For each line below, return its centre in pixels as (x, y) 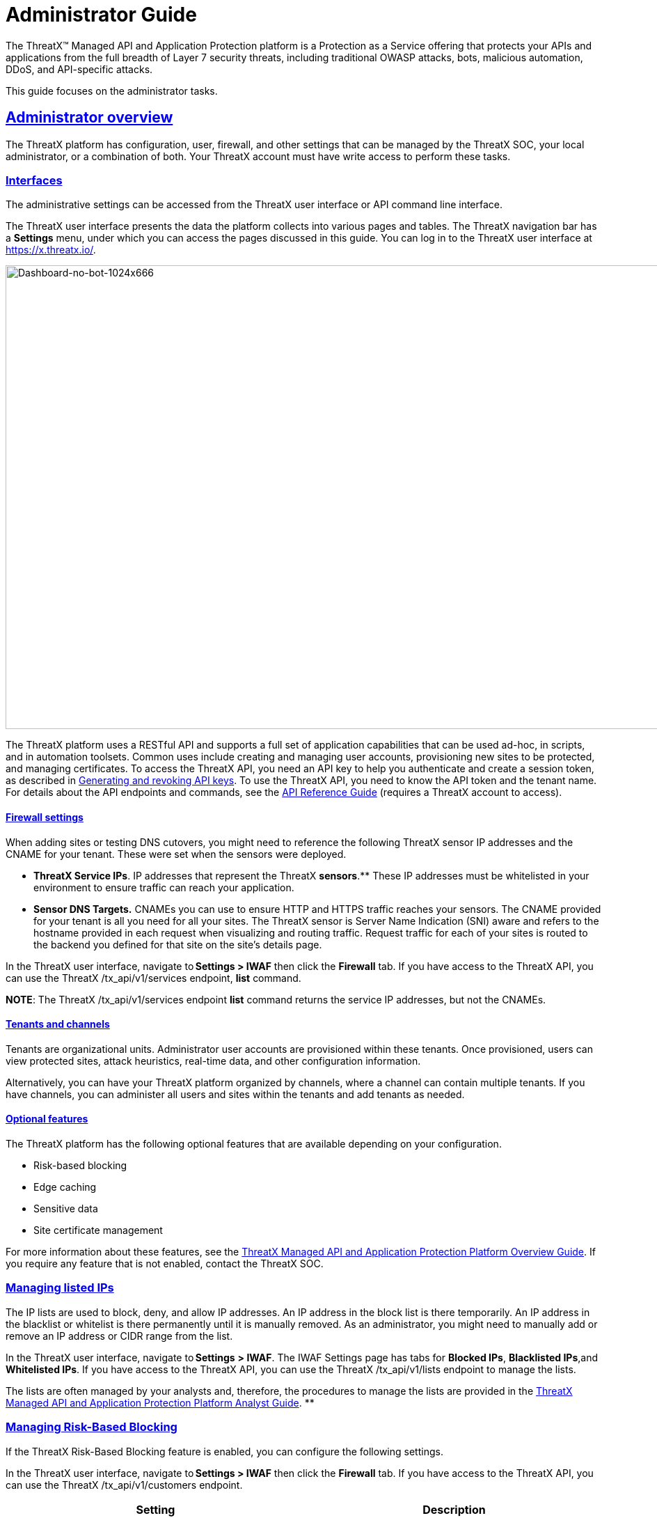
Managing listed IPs (60, 1288)
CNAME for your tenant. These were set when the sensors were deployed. (176, 854)
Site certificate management (98, 1230)
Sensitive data (66, 1208)
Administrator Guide (101, 15)
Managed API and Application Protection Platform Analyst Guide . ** (160, 1402)
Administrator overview (89, 118)
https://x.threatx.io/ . (51, 250)
